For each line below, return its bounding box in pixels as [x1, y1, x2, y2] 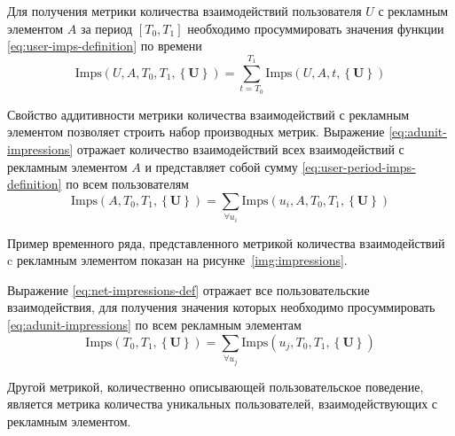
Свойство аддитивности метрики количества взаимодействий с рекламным [7, 105, 410, 123]
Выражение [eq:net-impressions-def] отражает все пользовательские [7, 280, 370, 299]
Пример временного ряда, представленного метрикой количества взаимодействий [7, 233, 445, 252]
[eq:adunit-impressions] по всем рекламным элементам [7, 315, 302, 334]
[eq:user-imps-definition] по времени [7, 36, 202, 55]
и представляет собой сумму [145, 157, 298, 175]
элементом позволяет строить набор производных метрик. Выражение [7, 122, 385, 141]
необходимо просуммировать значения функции [187, 19, 444, 37]
